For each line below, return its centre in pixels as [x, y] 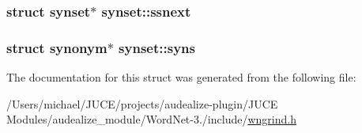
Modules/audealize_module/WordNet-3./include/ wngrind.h [151, 119]
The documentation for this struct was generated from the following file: [181, 77]
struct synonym [57, 47]
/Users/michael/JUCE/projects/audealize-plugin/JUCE [142, 103]
